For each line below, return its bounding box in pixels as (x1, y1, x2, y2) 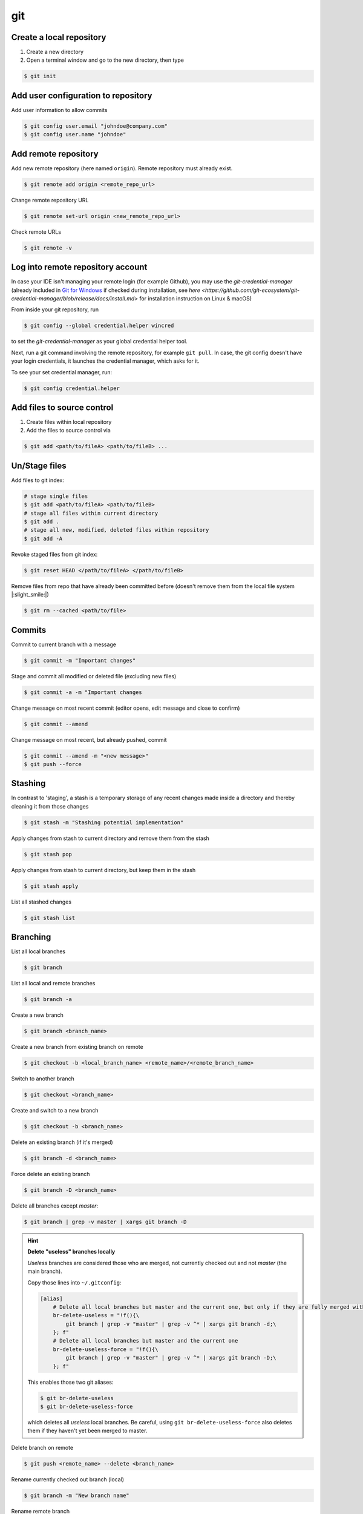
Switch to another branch (11, 1075, 75, 1082)
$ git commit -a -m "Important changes (24, 689, 142, 696)
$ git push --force (24, 761, 82, 767)
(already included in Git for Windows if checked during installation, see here (11, 286, 201, 294)
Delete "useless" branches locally (27, 1248, 116, 1255)
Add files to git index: (11, 476, 65, 484)
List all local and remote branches (11, 980, 96, 987)
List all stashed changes (11, 898, 72, 905)
